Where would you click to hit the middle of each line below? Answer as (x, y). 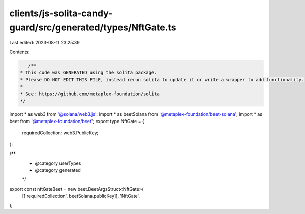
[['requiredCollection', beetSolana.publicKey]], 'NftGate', (81, 196)
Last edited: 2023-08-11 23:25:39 (44, 43)
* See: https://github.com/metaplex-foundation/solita (90, 94)
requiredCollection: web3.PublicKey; (60, 133)
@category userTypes (58, 163)
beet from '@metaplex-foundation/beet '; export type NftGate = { (77, 121)
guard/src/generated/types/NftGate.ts (93, 27)
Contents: (20, 52)
